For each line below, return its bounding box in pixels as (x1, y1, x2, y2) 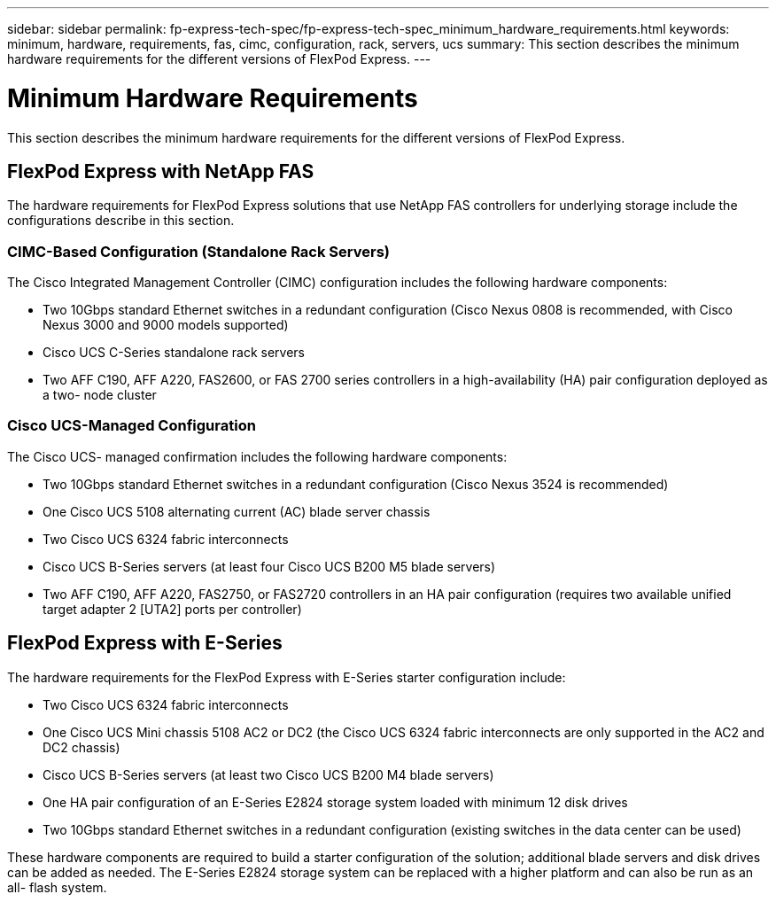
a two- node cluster (43, 387, 157, 403)
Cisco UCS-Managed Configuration (7, 416, 256, 435)
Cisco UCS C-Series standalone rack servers (43, 345, 305, 361)
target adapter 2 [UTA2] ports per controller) (43, 601, 302, 617)
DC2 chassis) (43, 739, 120, 755)
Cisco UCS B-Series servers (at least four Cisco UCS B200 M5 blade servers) (43, 558, 496, 574)
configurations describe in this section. (7, 213, 235, 229)
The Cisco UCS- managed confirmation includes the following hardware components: (7, 448, 508, 464)
